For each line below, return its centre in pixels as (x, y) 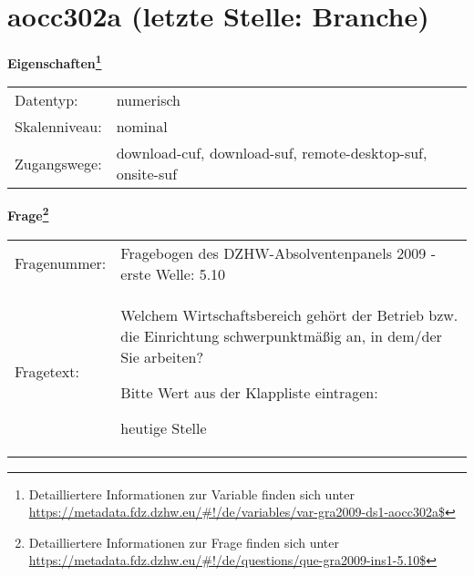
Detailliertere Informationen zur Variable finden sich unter (191, 494)
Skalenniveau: (58, 127)
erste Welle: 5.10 (173, 273)
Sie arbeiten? (162, 356)
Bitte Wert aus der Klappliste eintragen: (249, 392)
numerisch (148, 100)
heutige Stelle (164, 427)
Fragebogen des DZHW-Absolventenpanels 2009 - (278, 252)
